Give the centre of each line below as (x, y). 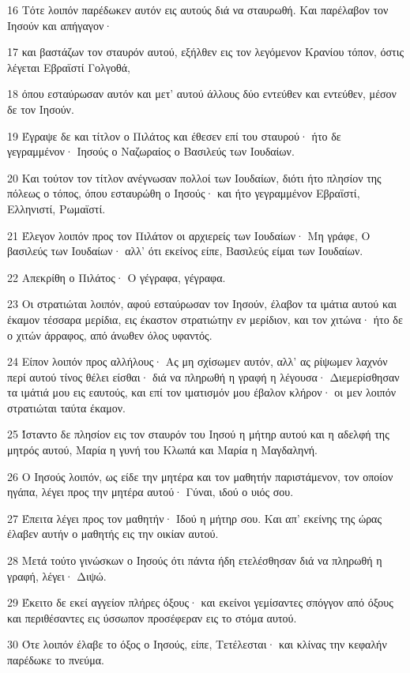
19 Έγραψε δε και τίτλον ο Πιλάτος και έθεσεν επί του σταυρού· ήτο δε (174, 135)
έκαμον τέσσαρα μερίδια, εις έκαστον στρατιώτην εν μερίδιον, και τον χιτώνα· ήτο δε (205, 319)
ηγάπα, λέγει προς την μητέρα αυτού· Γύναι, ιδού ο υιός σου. (150, 492)
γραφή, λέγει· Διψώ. (57, 575)
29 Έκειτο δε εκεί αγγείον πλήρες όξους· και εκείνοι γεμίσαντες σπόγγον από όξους (200, 602)
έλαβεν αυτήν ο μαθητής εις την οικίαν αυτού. (113, 534)
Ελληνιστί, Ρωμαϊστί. (56, 208)
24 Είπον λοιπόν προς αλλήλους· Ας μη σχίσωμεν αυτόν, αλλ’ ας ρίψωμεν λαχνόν (197, 361)
